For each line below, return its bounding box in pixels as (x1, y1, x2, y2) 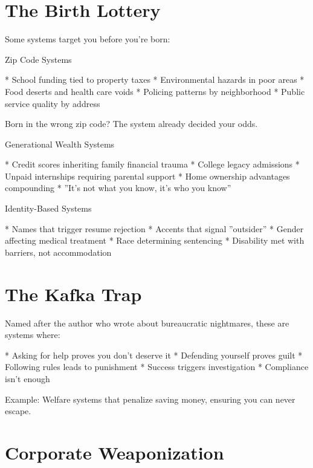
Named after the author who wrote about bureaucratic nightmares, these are (5, 316, 289, 329)
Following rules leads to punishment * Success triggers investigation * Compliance (5, 360, 309, 373)
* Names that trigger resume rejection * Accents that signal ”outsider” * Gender (5, 222, 304, 235)
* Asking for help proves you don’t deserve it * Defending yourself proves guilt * (5, 348, 303, 361)
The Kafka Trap (5, 281, 142, 306)
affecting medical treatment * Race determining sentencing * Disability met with (5, 234, 305, 247)
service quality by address (5, 97, 100, 109)
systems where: (5, 328, 60, 341)
